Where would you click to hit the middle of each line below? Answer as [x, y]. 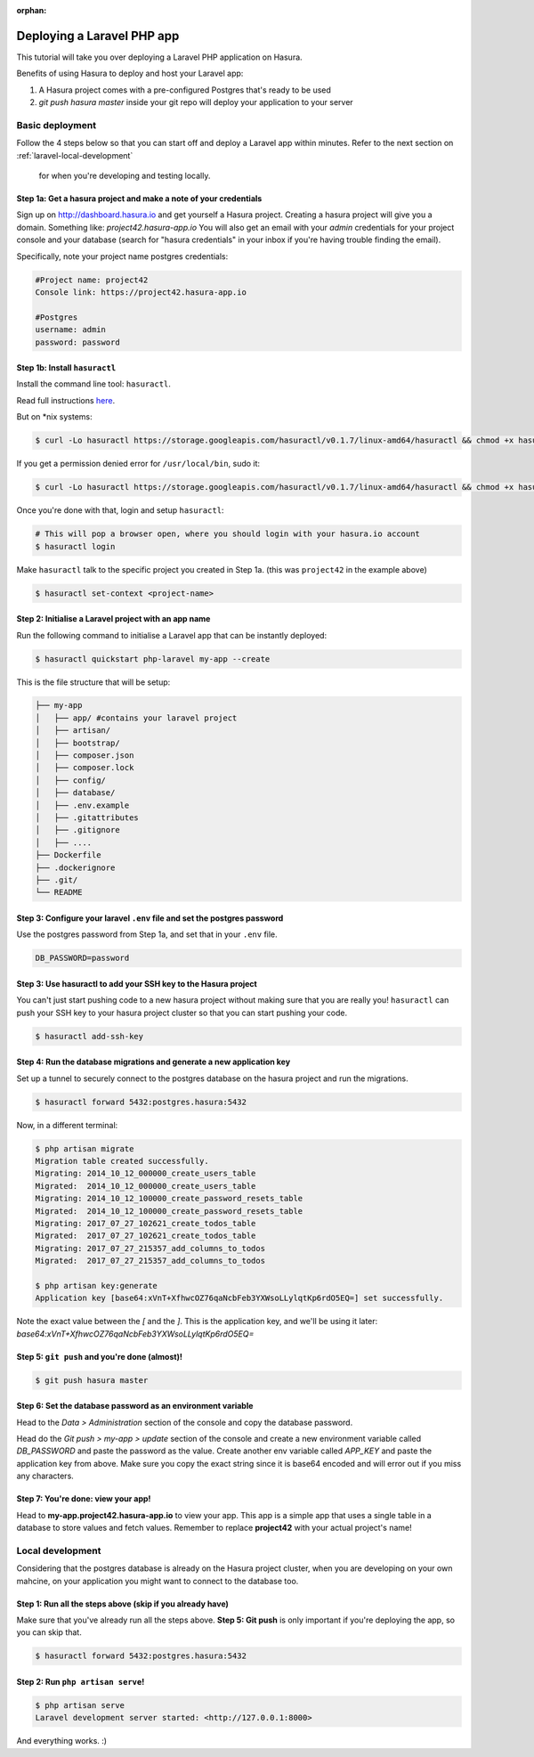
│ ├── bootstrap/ [77, 743]
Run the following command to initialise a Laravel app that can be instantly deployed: [172, 635]
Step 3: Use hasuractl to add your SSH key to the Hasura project [137, 983]
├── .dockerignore [75, 867]
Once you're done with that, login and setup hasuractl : [120, 510]
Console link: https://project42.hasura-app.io [141, 292]
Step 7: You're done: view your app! [84, 1499]
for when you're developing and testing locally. [125, 175]
